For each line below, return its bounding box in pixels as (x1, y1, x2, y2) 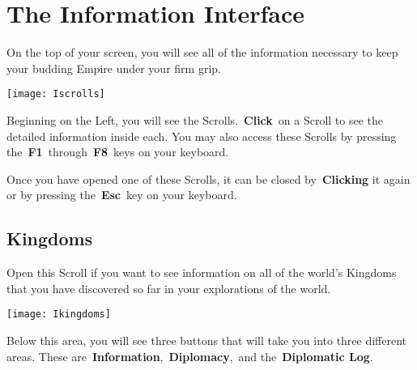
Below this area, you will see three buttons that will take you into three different (6, 331, 407, 348)
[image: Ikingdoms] (6, 308, 111, 321)
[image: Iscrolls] (6, 88, 105, 100)
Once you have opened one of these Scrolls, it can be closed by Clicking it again (6, 170, 411, 187)
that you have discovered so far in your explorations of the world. (6, 279, 331, 296)
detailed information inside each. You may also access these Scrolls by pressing (6, 127, 397, 144)
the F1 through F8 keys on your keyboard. (6, 143, 229, 160)
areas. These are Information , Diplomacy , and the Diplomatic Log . (6, 347, 373, 364)
